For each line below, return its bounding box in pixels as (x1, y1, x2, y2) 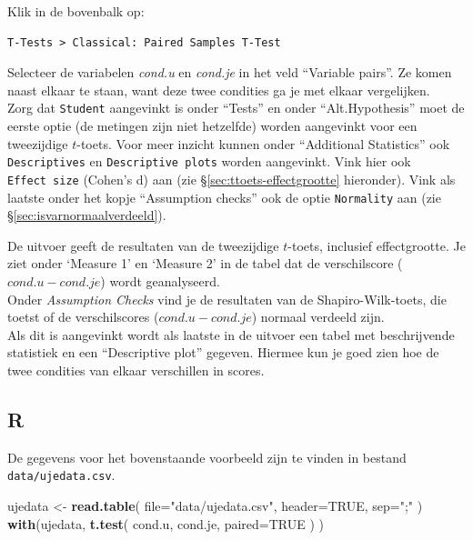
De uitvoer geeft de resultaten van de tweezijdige (7, 235, 279, 255)
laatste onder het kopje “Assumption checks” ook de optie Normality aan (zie (7, 187, 441, 206)
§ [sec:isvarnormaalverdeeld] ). (7, 205, 166, 225)
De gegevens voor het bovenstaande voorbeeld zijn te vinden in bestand (7, 447, 407, 466)
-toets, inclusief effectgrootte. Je (287, 235, 466, 255)
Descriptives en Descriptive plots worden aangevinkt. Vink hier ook (7, 152, 411, 171)
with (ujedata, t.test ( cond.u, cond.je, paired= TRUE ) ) (7, 514, 325, 533)
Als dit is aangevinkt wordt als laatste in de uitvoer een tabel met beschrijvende (7, 325, 455, 344)
